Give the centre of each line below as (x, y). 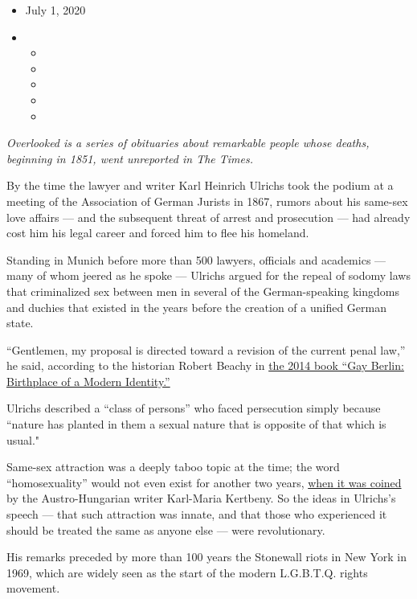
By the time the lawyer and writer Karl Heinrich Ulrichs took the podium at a (200, 185)
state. (20, 323)
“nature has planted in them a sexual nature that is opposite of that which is (196, 424)
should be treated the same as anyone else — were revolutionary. (166, 529)
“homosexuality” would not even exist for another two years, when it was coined (204, 482)
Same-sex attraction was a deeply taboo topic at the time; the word (173, 467)
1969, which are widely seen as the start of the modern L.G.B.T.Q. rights (187, 572)
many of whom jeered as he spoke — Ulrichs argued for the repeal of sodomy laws (208, 275)
